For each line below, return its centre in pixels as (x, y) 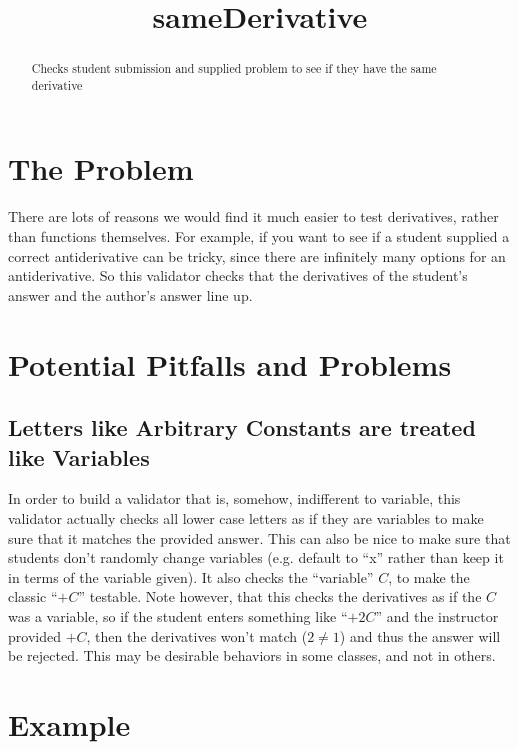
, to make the (429, 576)
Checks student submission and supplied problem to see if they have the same (234, 68)
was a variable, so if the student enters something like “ (178, 615)
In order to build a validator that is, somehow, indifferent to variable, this (234, 498)
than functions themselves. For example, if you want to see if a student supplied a (259, 236)
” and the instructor (437, 615)
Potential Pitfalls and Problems (230, 363)
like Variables (79, 456)
